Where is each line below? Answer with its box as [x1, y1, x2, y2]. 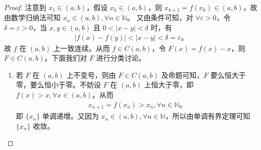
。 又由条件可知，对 [127, 12, 193, 23]
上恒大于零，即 [144, 79, 194, 90]
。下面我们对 [44, 53, 87, 63]
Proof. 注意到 [4, 2, 46, 12]
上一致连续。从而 [53, 42, 110, 53]
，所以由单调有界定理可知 [165, 111, 250, 121]
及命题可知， [161, 69, 204, 80]
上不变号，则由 [66, 69, 116, 80]
